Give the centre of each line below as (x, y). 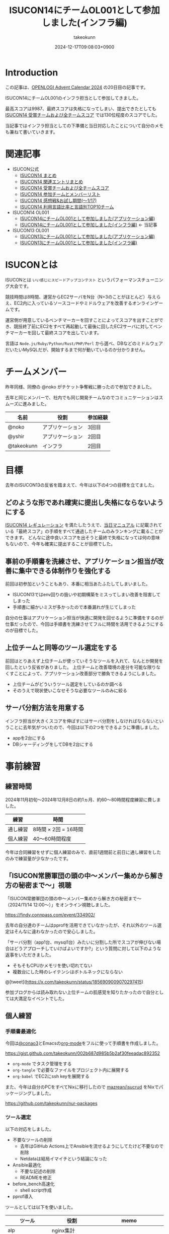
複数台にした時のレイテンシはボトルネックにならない (68, 972)
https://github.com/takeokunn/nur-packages (51, 1104)
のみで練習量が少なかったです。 (38, 858)
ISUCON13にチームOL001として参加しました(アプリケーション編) (87, 236)
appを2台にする (29, 738)
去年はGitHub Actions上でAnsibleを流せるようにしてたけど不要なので (92, 1146)
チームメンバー (36, 372)
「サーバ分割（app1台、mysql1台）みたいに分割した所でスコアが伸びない (81, 942)
